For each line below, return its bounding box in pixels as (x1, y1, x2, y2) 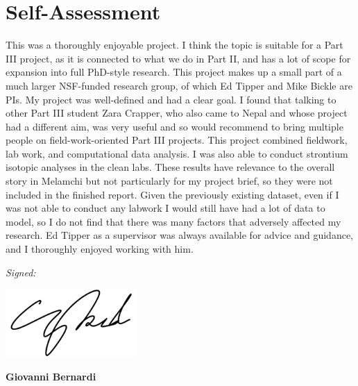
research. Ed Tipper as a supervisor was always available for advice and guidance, (6, 228, 353, 242)
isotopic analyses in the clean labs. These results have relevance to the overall (6, 160, 335, 174)
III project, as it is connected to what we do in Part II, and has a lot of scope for (6, 51, 351, 65)
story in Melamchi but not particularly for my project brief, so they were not (6, 174, 333, 188)
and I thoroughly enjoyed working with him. (6, 242, 194, 256)
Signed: (6, 265, 36, 279)
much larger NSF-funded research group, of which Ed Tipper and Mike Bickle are (6, 78, 352, 92)
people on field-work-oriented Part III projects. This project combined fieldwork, (6, 133, 348, 147)
